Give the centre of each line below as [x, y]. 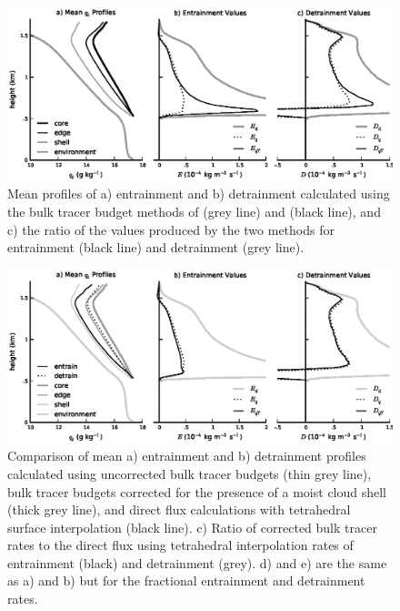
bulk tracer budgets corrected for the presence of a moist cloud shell [197, 491]
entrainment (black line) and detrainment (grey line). [156, 247]
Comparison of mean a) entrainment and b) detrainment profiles [187, 456]
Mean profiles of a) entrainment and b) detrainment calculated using [199, 193]
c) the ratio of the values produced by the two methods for [171, 229]
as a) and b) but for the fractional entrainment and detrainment [186, 580]
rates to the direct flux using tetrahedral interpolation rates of [180, 545]
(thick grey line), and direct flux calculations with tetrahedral [179, 509]
